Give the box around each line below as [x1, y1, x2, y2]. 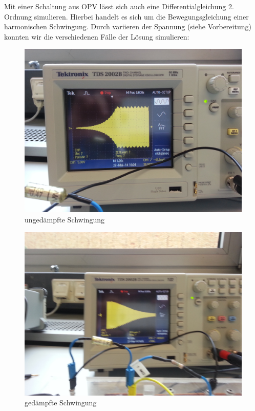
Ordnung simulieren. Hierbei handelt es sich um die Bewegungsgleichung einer [4, 11, 249, 22]
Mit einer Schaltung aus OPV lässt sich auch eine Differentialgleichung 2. [4, 1, 234, 11]
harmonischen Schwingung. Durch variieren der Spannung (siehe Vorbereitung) [4, 21, 251, 32]
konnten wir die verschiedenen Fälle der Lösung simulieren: [4, 31, 189, 42]
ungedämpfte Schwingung [25, 214, 104, 225]
